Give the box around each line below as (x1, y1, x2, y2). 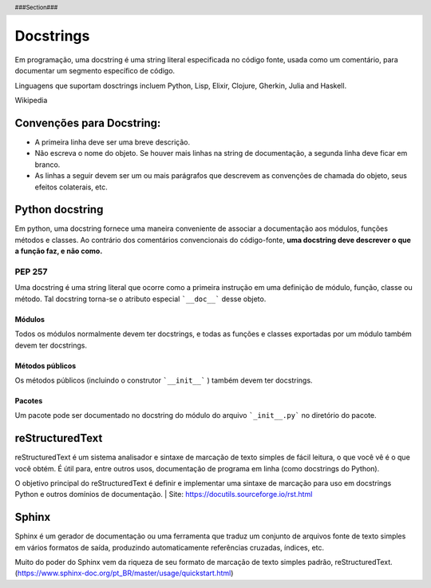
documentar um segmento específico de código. (14, 66, 176, 76)
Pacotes (14, 395, 43, 405)
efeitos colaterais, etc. (34, 182, 108, 192)
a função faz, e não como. (14, 246, 103, 256)
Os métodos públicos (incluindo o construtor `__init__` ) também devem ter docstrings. (14, 375, 313, 385)
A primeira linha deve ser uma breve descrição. (34, 137, 191, 147)
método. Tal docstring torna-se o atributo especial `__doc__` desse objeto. (14, 294, 267, 304)
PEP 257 (14, 266, 48, 277)
